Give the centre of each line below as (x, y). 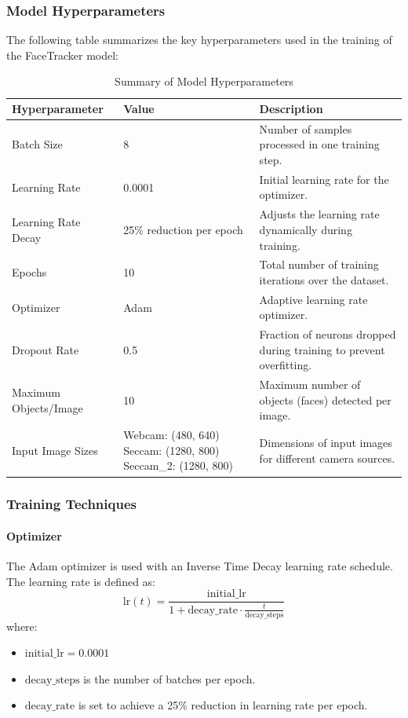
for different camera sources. (327, 458)
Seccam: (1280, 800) (171, 450)
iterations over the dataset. (324, 279)
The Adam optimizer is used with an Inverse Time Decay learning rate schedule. (200, 566)
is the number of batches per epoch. (169, 678)
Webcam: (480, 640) (171, 435)
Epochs (29, 272)
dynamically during (306, 229)
